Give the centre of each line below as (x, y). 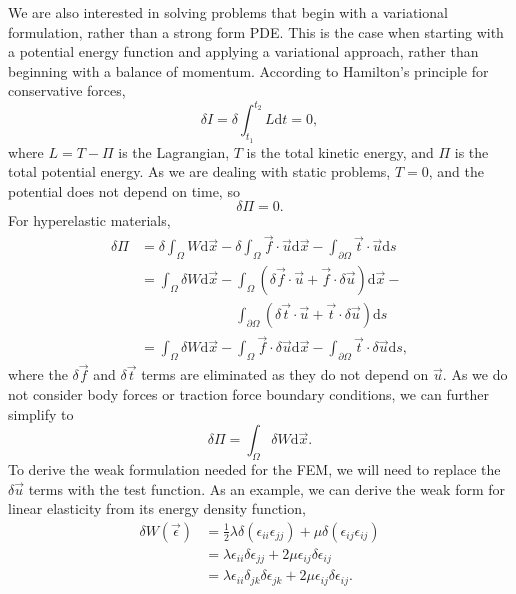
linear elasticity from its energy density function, (157, 508)
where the (38, 374)
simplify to (41, 413)
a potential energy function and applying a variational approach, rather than (243, 51)
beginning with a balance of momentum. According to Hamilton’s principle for (248, 70)
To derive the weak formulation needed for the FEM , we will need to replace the (254, 469)
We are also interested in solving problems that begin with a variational (228, 12)
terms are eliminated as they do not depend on (285, 374)
